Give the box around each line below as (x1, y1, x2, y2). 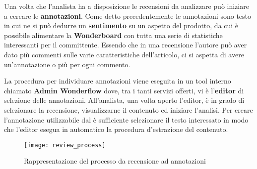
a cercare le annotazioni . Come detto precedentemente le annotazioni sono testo (4, 10, 252, 21)
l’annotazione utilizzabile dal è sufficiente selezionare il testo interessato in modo (4, 114, 249, 125)
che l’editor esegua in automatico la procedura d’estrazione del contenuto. (4, 124, 228, 134)
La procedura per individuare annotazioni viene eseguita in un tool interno (4, 76, 231, 86)
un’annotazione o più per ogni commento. (4, 59, 130, 69)
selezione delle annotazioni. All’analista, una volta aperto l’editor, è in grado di (4, 95, 245, 105)
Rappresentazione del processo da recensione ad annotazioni (24, 156, 206, 166)
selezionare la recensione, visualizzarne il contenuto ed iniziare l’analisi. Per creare (4, 104, 253, 115)
